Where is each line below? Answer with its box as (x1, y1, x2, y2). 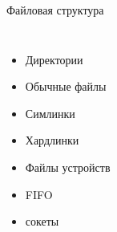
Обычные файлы (25, 78, 107, 95)
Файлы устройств (25, 158, 111, 175)
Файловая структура (6, 2, 104, 18)
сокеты (25, 213, 59, 230)
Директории (25, 51, 83, 67)
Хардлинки (25, 132, 79, 149)
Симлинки (25, 104, 75, 121)
